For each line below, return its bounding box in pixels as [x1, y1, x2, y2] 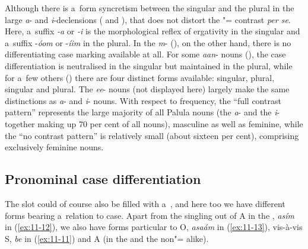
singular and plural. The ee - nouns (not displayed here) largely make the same [5, 83, 290, 95]
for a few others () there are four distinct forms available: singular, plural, [5, 71, 275, 83]
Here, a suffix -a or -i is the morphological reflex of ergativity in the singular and [5, 25, 300, 37]
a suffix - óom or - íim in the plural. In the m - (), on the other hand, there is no [5, 36, 291, 48]
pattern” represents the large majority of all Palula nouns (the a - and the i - [5, 106, 280, 118]
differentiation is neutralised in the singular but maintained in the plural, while [5, 59, 293, 72]
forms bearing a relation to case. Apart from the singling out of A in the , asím [5, 209, 294, 221]
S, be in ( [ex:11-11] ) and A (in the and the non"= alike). [5, 232, 209, 244]
